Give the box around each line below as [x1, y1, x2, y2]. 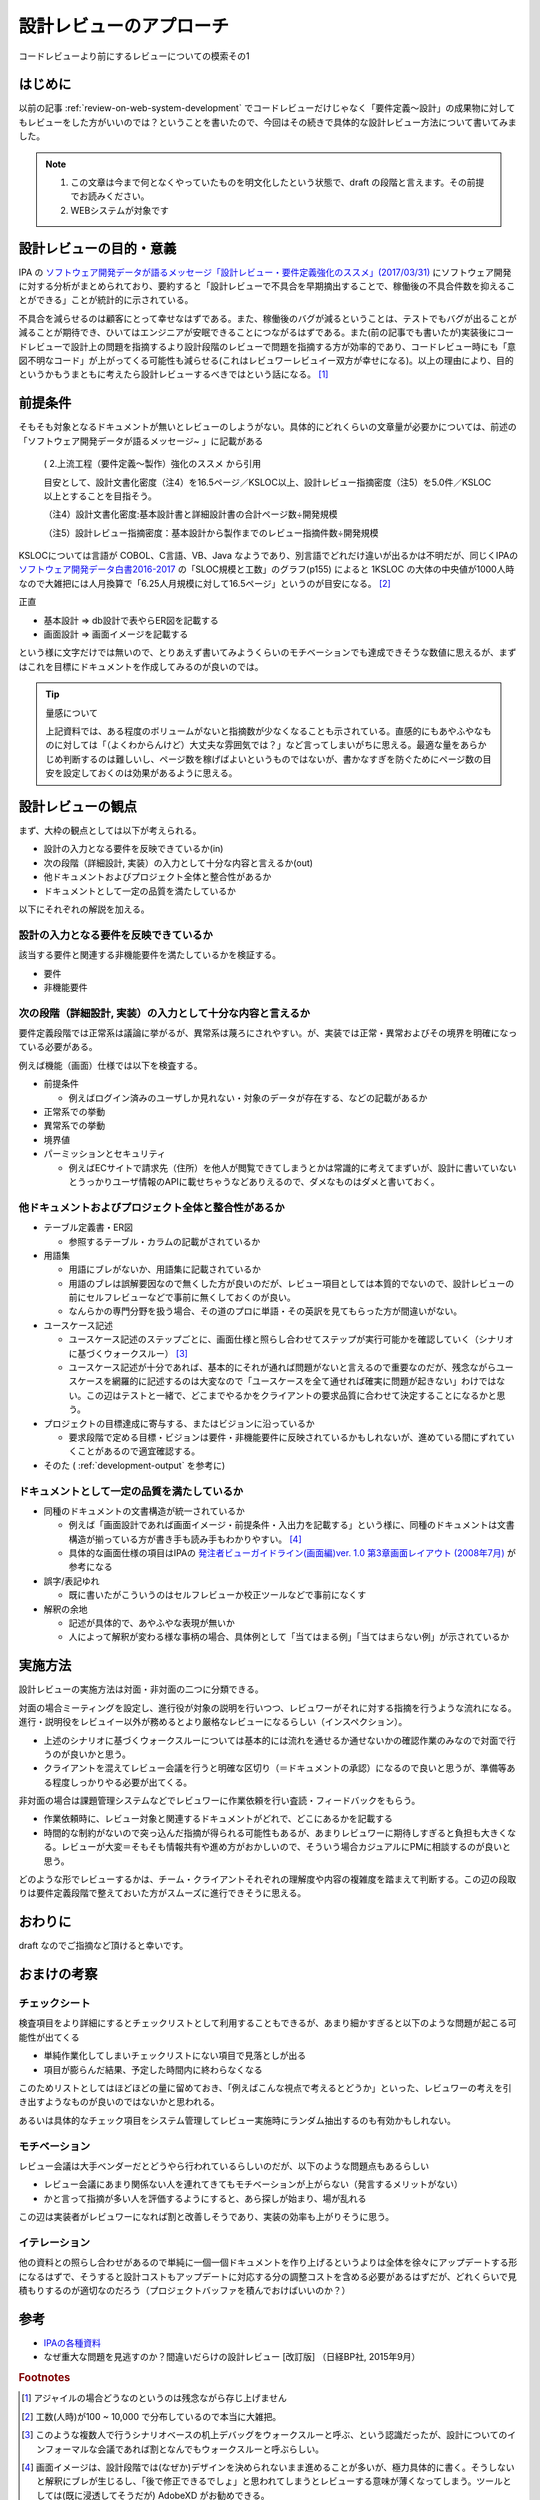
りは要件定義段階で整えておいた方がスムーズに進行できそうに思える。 [18, 1887, 307, 1899]
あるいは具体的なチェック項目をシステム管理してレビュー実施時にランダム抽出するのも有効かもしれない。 [18, 2114, 457, 2126]
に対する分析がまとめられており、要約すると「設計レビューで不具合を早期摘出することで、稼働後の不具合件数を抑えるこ [18, 280, 516, 292]
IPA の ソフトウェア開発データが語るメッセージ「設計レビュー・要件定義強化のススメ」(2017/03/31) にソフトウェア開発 [18, 266, 512, 278]
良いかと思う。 [69, 1748, 132, 1760]
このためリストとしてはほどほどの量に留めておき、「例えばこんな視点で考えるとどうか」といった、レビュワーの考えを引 [18, 2082, 512, 2094]
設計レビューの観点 [18, 798, 137, 815]
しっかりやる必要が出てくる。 [69, 1776, 193, 1788]
